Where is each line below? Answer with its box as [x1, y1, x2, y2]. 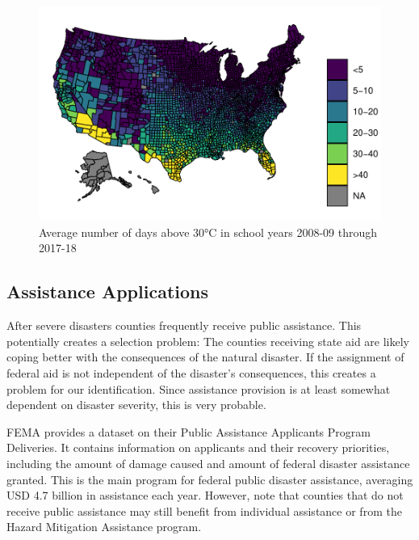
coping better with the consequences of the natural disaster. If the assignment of [6, 348, 404, 365]
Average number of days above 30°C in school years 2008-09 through [39, 223, 378, 240]
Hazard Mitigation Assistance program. [6, 518, 202, 535]
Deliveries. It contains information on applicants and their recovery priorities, [6, 439, 390, 456]
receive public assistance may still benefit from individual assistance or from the [6, 502, 402, 519]
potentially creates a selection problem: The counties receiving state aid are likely [6, 332, 409, 349]
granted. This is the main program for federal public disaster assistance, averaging [6, 470, 413, 487]
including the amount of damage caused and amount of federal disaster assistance [6, 455, 410, 471]
